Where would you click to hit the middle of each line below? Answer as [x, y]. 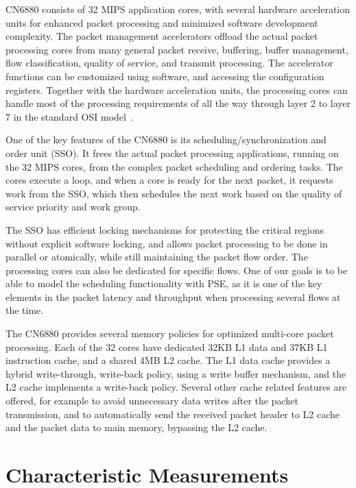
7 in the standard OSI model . [70, 116]
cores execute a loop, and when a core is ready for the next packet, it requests [169, 180]
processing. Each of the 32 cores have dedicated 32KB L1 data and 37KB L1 [167, 346]
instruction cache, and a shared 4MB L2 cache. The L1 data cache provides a [168, 360]
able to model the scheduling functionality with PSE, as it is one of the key [164, 283]
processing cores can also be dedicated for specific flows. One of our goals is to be [177, 270]
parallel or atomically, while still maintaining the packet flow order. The [157, 257]
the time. [25, 310]
